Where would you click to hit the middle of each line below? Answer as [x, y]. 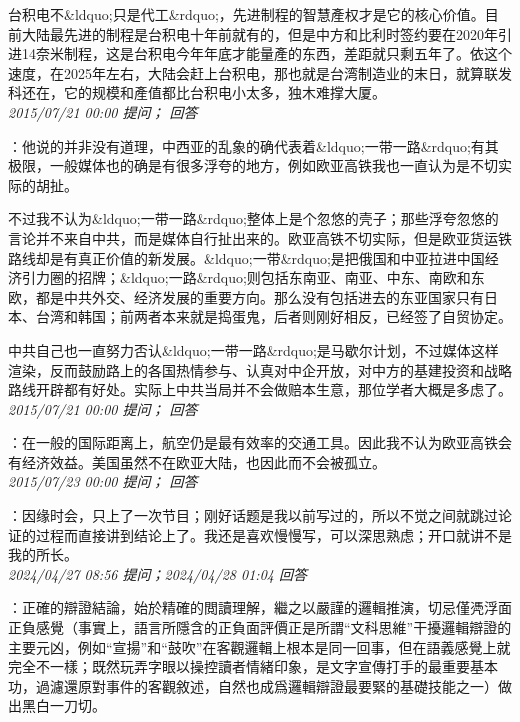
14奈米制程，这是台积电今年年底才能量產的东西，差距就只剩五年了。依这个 [266, 53]
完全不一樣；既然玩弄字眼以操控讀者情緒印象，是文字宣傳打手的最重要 [239, 666]
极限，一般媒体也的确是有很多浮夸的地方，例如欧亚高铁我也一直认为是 [239, 165]
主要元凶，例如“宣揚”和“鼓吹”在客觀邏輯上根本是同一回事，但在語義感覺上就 [259, 646]
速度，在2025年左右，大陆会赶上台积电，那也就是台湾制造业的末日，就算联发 [260, 72]
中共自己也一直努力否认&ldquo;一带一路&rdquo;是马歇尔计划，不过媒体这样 [253, 349]
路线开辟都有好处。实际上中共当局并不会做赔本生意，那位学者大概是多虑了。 [260, 389]
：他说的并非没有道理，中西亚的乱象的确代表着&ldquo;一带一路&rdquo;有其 [253, 145]
